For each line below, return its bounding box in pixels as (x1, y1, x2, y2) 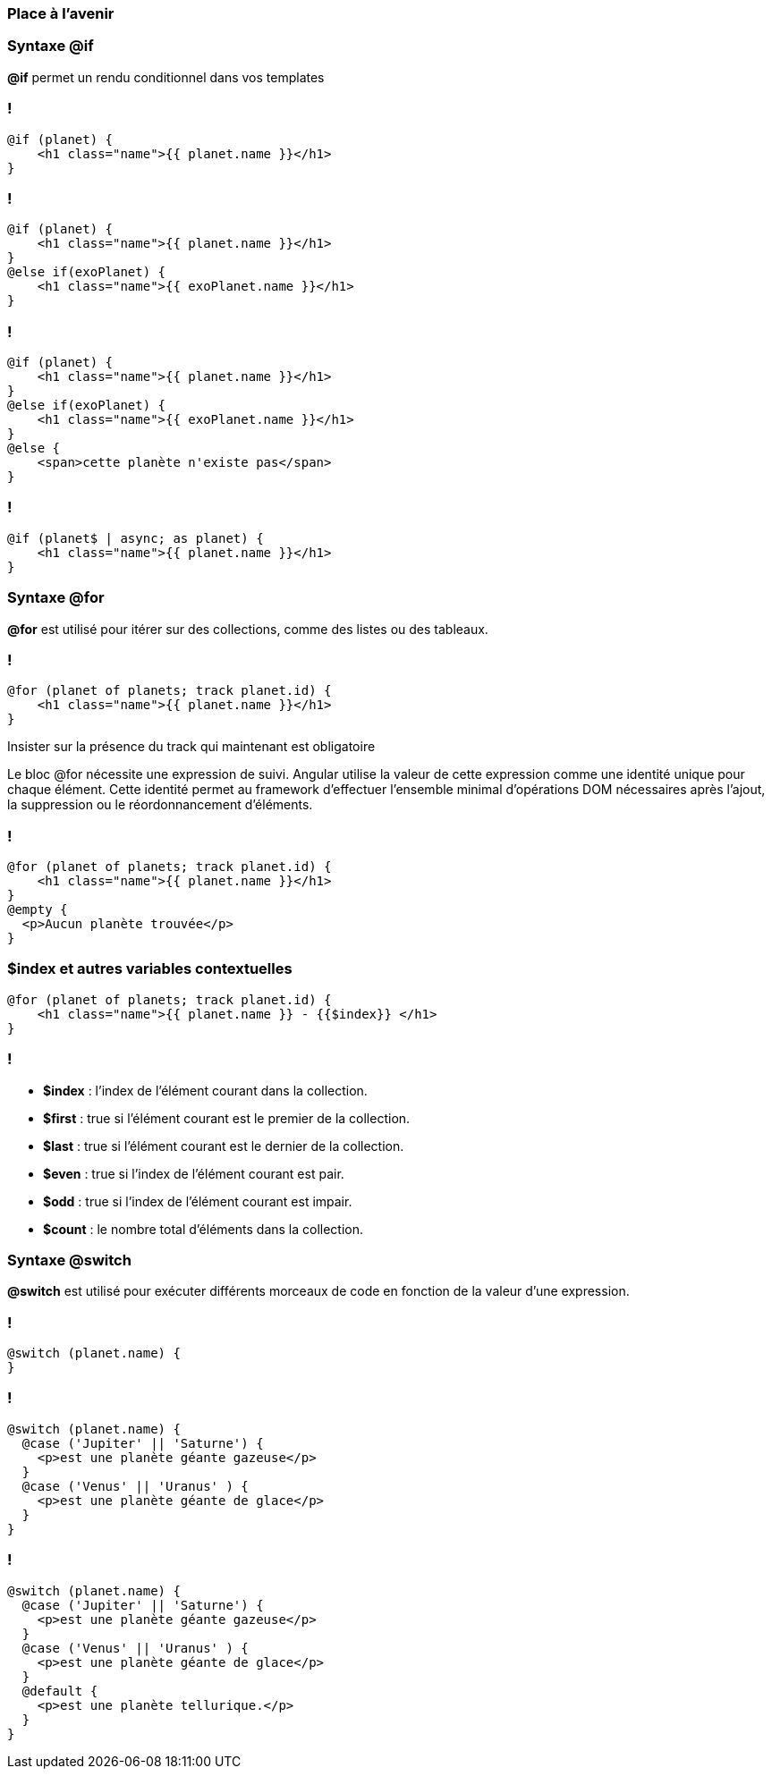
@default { (21, 1683, 98, 1698)
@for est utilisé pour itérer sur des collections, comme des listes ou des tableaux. (7, 621, 488, 637)
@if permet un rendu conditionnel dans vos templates (7, 69, 325, 85)
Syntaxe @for (7, 588, 105, 607)
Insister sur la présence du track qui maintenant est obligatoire (7, 739, 376, 755)
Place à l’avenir (7, 4, 115, 22)
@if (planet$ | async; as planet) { (7, 530, 264, 545)
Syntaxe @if (7, 37, 94, 55)
